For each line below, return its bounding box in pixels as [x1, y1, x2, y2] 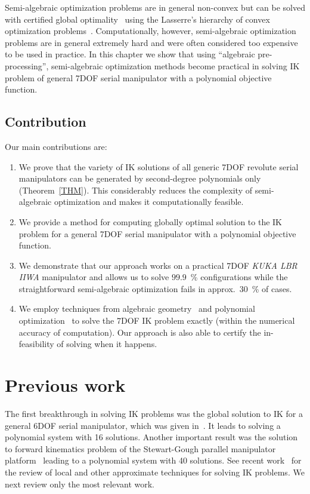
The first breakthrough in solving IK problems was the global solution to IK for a [5, 407, 303, 419]
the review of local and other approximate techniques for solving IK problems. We [5, 465, 305, 478]
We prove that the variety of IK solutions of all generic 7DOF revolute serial [18, 160, 299, 173]
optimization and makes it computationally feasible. [54, 195, 244, 208]
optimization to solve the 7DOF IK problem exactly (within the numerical [18, 314, 295, 327]
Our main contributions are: [5, 140, 107, 152]
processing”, [5, 59, 49, 72]
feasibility [18, 337, 54, 350]
